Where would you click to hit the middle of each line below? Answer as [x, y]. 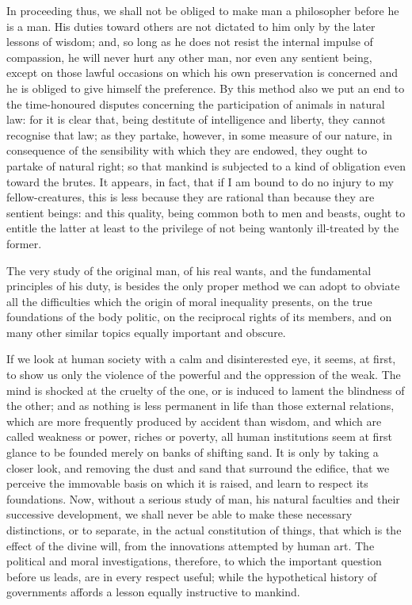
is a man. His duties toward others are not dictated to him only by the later [191, 26]
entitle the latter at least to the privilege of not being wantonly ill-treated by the [203, 228]
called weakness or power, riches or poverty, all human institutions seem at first [199, 437]
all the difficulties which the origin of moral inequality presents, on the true [189, 301]
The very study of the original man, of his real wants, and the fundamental [189, 270]
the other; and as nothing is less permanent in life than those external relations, [200, 406]
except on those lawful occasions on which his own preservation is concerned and [202, 73]
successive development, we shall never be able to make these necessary [179, 514]
